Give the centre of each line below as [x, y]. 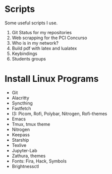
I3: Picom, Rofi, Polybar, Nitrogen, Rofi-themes [59, 114]
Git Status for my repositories [42, 32]
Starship [20, 140]
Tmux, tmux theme [31, 124]
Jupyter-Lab [25, 150]
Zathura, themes [28, 156]
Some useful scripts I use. [31, 23]
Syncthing [22, 103]
